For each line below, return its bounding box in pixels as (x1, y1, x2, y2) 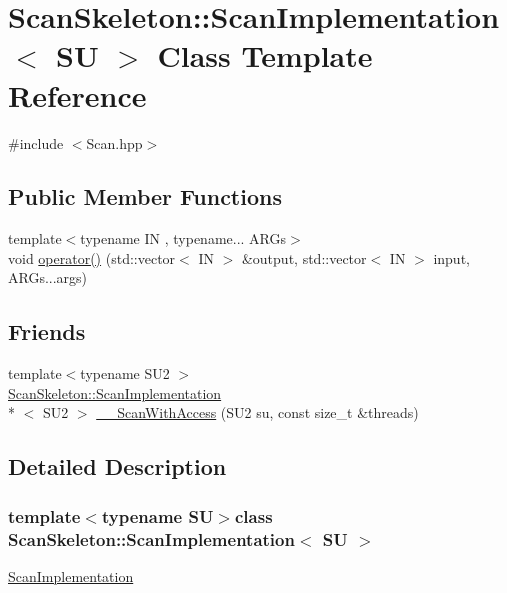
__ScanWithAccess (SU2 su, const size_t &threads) (96, 402, 419, 423)
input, (433, 247, 470, 268)
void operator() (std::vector (8, 247, 176, 268)
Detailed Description (8, 451, 227, 482)
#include (8, 132, 64, 153)
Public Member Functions (8, 181, 282, 212)
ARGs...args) (8, 267, 88, 288)
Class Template (157, 35, 373, 76)
